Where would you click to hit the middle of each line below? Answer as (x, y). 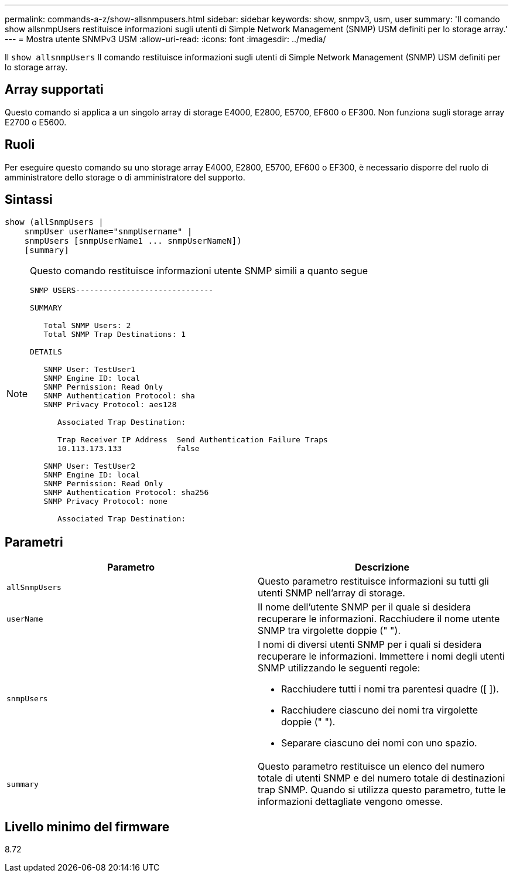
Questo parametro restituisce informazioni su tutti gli (373, 581)
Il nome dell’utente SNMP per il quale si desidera (364, 607)
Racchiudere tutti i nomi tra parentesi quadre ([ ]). (390, 689)
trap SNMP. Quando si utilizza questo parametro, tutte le (382, 790)
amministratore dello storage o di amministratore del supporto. (125, 177)
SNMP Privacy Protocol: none (105, 501)
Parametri (34, 542)
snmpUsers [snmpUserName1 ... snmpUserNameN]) (133, 240)
